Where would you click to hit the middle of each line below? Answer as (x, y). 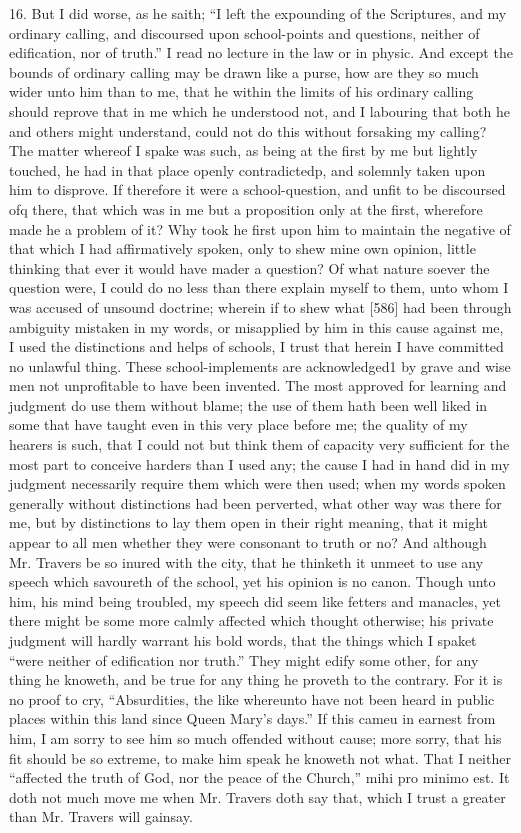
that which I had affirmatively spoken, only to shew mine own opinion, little (242, 248)
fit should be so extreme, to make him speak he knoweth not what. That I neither (260, 757)
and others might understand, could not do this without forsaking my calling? (248, 130)
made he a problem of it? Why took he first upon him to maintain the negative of (260, 228)
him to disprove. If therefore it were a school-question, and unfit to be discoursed (257, 189)
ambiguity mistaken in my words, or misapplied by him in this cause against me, (256, 326)
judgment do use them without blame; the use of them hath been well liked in (248, 404)
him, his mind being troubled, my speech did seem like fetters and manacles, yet (255, 600)
